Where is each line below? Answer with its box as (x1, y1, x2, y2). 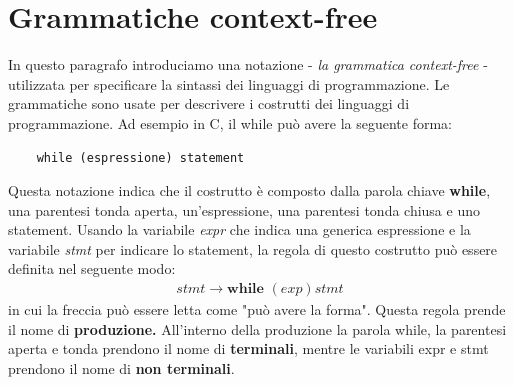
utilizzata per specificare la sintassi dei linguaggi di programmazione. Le (8, 73, 450, 94)
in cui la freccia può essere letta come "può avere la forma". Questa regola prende (8, 299, 506, 320)
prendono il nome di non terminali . (8, 357, 235, 378)
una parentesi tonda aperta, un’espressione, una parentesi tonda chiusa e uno (8, 199, 480, 220)
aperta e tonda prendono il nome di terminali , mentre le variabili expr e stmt (8, 338, 489, 359)
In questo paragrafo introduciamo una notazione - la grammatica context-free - (8, 54, 488, 75)
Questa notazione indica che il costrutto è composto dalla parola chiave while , (8, 180, 491, 201)
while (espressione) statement (36, 150, 245, 165)
